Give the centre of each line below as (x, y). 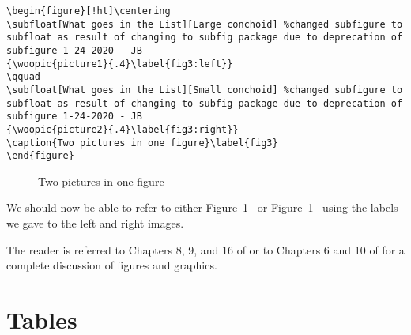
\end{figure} (40, 156)
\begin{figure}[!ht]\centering (89, 11)
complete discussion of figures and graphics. (112, 265)
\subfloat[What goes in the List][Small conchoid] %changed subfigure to (205, 90)
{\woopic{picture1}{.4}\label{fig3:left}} (120, 64)
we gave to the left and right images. (95, 223)
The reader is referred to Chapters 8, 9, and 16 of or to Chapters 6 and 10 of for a (205, 249)
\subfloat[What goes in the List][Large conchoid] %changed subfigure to (205, 24)
